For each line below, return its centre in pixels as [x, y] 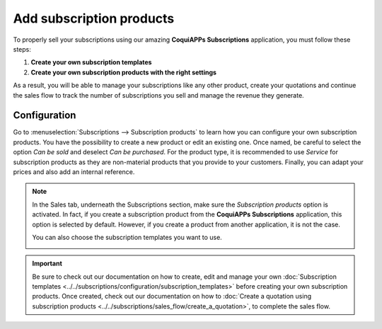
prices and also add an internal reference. [74, 172]
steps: [22, 49]
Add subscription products [94, 18]
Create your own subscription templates [91, 62]
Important [47, 264]
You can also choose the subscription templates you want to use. [127, 237]
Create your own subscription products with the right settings [124, 72]
